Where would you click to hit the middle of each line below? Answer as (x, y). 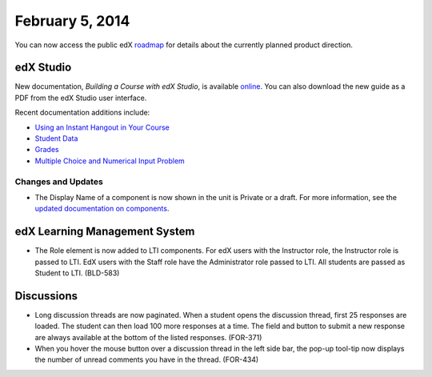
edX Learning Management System (105, 232)
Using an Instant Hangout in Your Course (102, 127)
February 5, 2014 (72, 21)
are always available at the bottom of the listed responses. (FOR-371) (148, 337)
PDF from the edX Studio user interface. (81, 98)
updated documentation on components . (102, 209)
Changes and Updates (59, 182)
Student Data (56, 138)
